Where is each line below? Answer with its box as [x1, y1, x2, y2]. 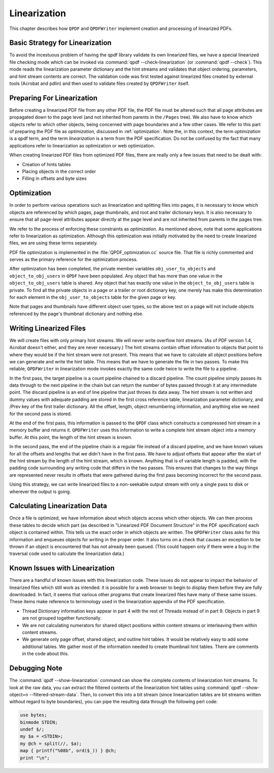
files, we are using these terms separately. [9, 240, 98, 246]
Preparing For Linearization [9, 94, 97, 102]
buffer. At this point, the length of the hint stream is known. [9, 434, 132, 440]
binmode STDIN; [20, 719, 58, 725]
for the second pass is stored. [9, 411, 72, 417]
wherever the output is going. [9, 488, 71, 494]
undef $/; [20, 727, 45, 732]
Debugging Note [9, 664, 63, 673]
